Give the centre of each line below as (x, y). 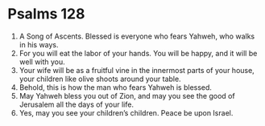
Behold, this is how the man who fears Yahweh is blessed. (116, 87)
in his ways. (39, 44)
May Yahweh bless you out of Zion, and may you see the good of (127, 96)
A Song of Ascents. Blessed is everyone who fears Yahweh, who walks (137, 36)
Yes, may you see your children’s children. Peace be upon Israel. (126, 112)
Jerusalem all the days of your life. (77, 104)
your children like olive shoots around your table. (100, 79)
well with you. (42, 62)
